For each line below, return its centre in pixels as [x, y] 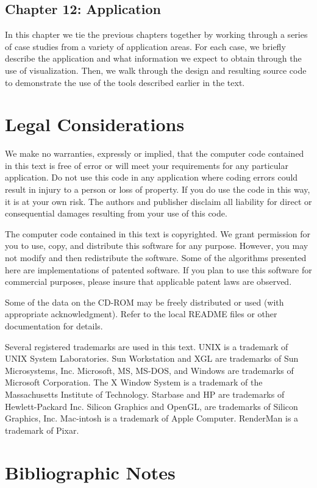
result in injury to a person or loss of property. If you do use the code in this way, [158, 189]
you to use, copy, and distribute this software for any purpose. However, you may [157, 246]
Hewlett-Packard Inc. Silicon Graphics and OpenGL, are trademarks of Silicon [151, 406]
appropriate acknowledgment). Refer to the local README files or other [141, 314]
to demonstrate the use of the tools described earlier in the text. [125, 82]
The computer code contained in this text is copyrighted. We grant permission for [158, 233]
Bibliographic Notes [90, 472]
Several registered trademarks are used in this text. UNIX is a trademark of [147, 346]
